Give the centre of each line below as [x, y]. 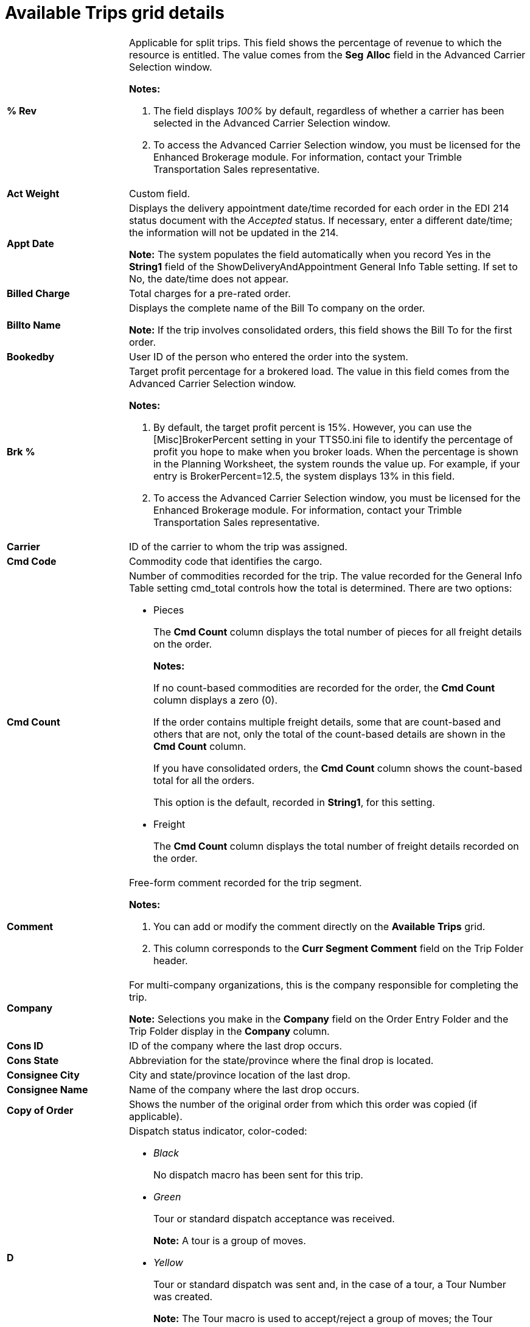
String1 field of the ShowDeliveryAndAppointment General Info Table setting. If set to [323, 266]
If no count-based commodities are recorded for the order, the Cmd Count [324, 688]
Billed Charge [38, 293]
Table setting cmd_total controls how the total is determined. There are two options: [320, 588]
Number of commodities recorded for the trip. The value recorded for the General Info [325, 576]
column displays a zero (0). [215, 700]
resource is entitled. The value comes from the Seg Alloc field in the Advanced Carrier [327, 54]
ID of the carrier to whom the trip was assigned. [238, 546]
